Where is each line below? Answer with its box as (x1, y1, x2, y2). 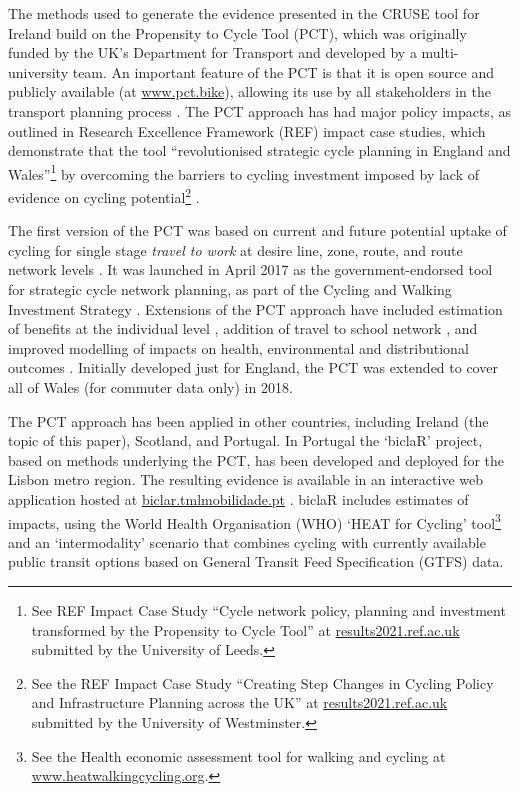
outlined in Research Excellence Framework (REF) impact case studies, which (8, 120, 486, 141)
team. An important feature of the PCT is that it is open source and (72, 61, 494, 82)
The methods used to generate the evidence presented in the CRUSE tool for (8, 3, 480, 23)
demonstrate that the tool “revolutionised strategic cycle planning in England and (8, 140, 511, 161)
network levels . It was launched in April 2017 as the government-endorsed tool (8, 259, 493, 280)
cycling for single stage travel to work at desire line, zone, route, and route (8, 239, 463, 260)
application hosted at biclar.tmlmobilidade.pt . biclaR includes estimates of (8, 488, 469, 509)
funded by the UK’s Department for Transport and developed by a (8, 42, 417, 63)
